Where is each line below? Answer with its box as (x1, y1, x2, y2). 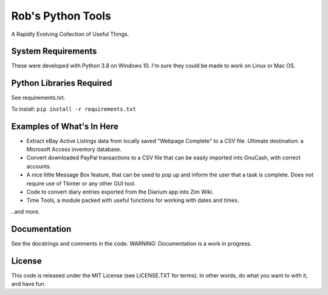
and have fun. (11, 280, 46, 287)
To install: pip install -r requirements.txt (11, 105, 136, 113)
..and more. (11, 207, 40, 215)
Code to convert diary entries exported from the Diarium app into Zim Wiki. (26, 189, 214, 195)
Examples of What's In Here (11, 121, 118, 131)
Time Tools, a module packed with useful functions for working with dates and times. (26, 196, 239, 204)
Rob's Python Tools (11, 9, 112, 23)
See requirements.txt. (11, 94, 66, 102)
